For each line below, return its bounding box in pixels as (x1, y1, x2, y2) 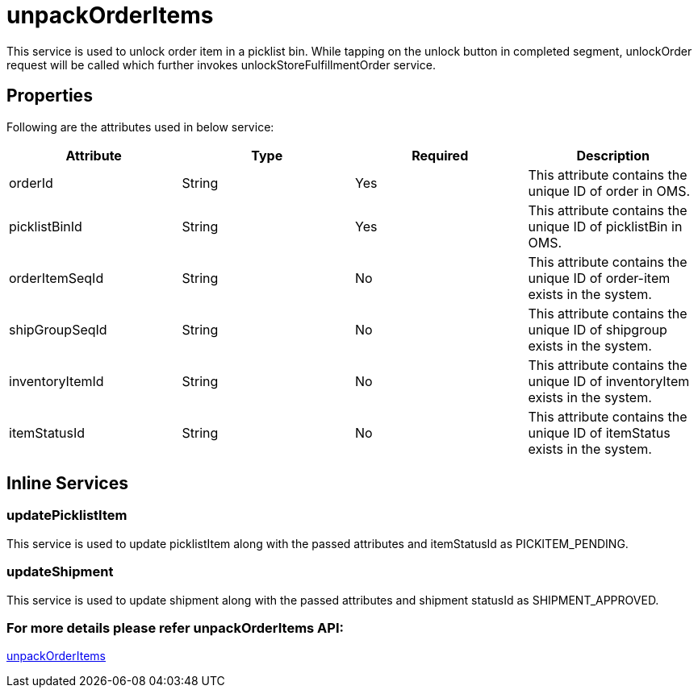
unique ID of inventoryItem (528, 372, 690, 389)
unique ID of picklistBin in (528, 218, 683, 235)
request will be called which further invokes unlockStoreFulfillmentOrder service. (6, 57, 436, 72)
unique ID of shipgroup (528, 321, 667, 338)
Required (412, 147, 469, 164)
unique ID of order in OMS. (528, 182, 691, 199)
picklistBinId (9, 218, 82, 235)
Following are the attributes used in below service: (6, 119, 274, 134)
